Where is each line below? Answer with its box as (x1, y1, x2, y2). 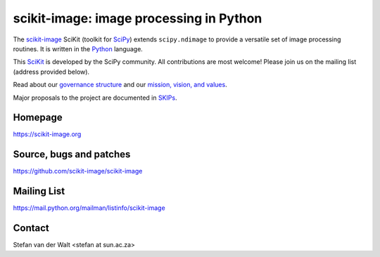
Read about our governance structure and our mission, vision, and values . (13, 81, 228, 89)
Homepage (13, 112, 63, 124)
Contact (13, 222, 49, 235)
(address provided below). (13, 67, 90, 76)
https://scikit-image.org (13, 130, 82, 138)
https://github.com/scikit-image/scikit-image (13, 167, 143, 176)
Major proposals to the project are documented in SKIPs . (13, 93, 177, 102)
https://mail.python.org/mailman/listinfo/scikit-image (13, 204, 165, 212)
